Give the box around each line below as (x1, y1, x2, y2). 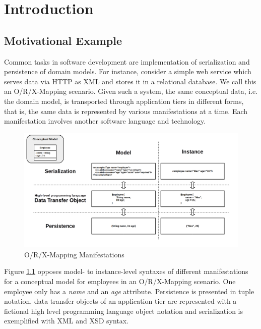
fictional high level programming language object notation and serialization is (4, 305, 243, 316)
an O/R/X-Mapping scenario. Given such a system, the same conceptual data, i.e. (4, 86, 258, 96)
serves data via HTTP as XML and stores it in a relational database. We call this (4, 76, 256, 86)
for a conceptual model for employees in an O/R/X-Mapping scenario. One (4, 276, 236, 286)
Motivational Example (4, 32, 122, 48)
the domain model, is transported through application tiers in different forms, (4, 95, 244, 106)
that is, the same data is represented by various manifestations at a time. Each (4, 105, 248, 116)
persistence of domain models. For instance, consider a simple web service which (4, 66, 251, 77)
